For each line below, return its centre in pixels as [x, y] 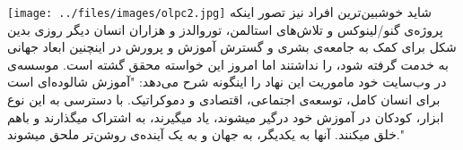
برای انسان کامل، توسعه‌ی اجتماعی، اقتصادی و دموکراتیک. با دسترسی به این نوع [224, 100]
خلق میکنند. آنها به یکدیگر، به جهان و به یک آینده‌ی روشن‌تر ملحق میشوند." [206, 134]
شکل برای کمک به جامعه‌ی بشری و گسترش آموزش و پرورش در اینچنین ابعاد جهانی [232, 47]
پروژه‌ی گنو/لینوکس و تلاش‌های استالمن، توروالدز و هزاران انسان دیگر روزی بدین [225, 29]
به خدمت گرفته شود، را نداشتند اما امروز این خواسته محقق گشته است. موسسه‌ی [228, 64]
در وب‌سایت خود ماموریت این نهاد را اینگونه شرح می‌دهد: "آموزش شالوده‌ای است [227, 82]
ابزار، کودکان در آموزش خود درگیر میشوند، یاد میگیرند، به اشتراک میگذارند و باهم [226, 117]
